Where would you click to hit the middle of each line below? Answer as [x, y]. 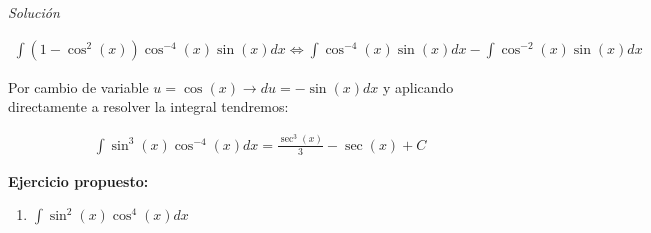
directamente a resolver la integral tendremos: [148, 106]
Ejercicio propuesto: [78, 180]
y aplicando [418, 86]
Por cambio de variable [78, 86]
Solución [34, 12]
